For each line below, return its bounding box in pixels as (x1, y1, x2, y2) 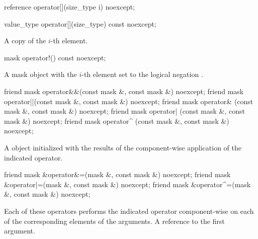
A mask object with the (4, 69, 77, 79)
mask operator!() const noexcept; (4, 52, 106, 62)
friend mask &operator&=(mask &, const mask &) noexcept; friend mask (4, 169, 231, 180)
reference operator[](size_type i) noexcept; (4, 2, 135, 12)
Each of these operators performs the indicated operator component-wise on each (4, 205, 254, 216)
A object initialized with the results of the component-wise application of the (4, 142, 241, 152)
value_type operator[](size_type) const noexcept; (4, 18, 156, 29)
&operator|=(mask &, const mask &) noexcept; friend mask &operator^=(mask (4, 179, 251, 189)
